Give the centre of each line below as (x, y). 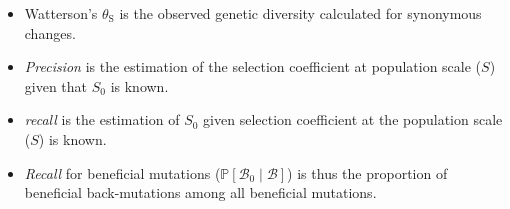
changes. (50, 32)
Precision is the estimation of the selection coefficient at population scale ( (253, 66)
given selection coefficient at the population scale (353, 119)
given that (56, 85)
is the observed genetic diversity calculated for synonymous (300, 13)
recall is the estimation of (102, 119)
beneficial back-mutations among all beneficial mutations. (200, 192)
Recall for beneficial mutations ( (122, 172)
